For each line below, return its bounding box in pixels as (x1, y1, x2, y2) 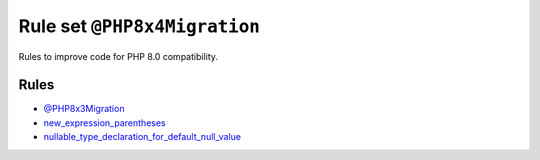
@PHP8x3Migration (43, 103, 125, 115)
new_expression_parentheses (43, 116, 166, 129)
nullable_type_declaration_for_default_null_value (43, 131, 242, 143)
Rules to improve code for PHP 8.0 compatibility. (18, 50, 219, 62)
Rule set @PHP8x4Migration (18, 15, 260, 37)
